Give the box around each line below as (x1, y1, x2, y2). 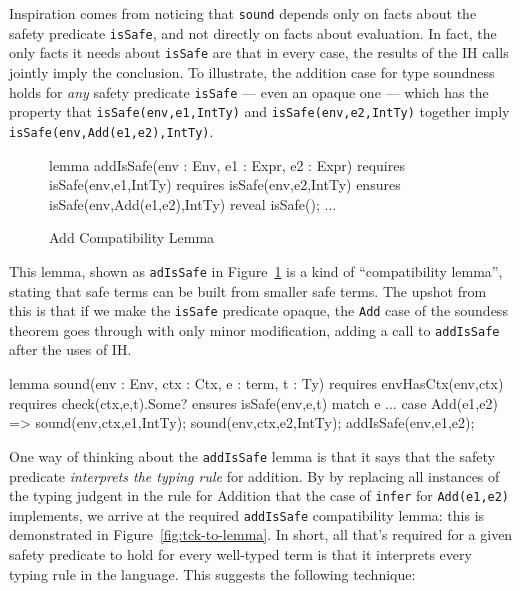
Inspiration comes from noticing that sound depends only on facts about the (9, 3, 477, 23)
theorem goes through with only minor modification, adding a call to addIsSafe (9, 319, 500, 340)
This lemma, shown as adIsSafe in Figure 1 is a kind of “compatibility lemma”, (9, 260, 503, 281)
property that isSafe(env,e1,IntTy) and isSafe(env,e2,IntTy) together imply (9, 101, 510, 122)
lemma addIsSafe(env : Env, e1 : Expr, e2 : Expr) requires (49, 154, 405, 175)
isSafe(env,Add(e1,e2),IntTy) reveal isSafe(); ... (49, 193, 337, 214)
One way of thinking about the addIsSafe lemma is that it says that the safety (9, 445, 495, 466)
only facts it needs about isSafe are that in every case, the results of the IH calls (9, 42, 509, 63)
